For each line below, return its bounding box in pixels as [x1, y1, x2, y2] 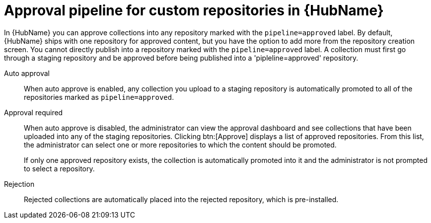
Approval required [4, 108, 63, 117]
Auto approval [4, 69, 50, 77]
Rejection [4, 179, 35, 188]
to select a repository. [24, 164, 95, 173]
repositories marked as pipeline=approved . [24, 92, 174, 101]
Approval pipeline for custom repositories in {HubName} [4, 2, 384, 19]
